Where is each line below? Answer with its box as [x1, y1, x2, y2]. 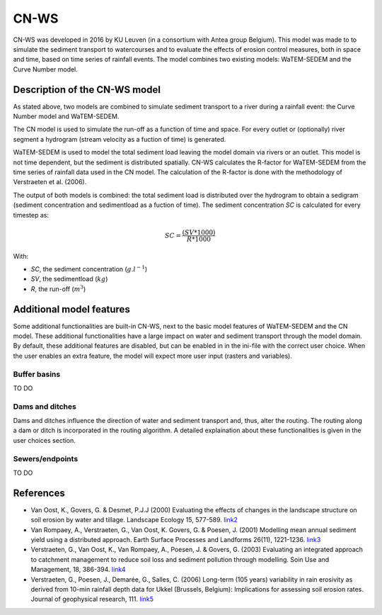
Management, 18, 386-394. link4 [30, 565, 126, 574]
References [13, 487, 65, 499]
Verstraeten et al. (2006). [13, 178, 87, 186]
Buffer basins [13, 369, 61, 379]
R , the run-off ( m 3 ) [30, 284, 86, 293]
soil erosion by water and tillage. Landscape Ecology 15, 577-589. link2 [30, 516, 238, 524]
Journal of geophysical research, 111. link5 [30, 595, 154, 604]
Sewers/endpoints [13, 453, 79, 463]
